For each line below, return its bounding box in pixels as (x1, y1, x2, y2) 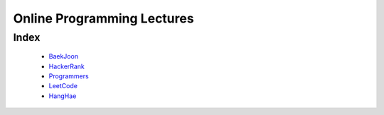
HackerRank (48, 62, 85, 71)
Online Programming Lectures (13, 11, 195, 26)
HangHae (48, 92, 77, 100)
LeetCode (48, 82, 78, 90)
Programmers (48, 71, 89, 80)
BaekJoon (48, 52, 78, 61)
